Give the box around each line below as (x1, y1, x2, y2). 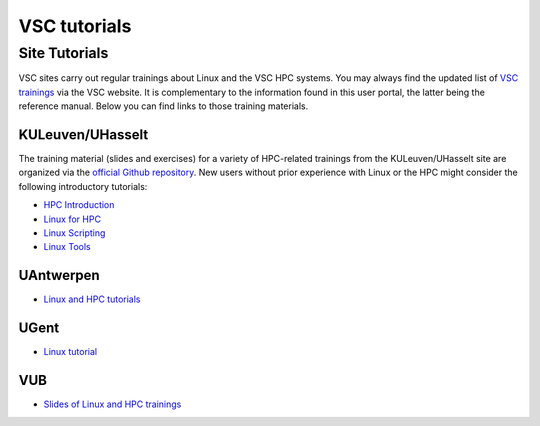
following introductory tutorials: (18, 180, 148, 192)
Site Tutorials (18, 44, 109, 62)
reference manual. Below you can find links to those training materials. (18, 100, 309, 112)
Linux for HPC (43, 213, 102, 225)
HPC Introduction (43, 199, 115, 211)
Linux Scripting (43, 227, 106, 239)
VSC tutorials (18, 15, 132, 37)
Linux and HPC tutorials (43, 293, 141, 305)
